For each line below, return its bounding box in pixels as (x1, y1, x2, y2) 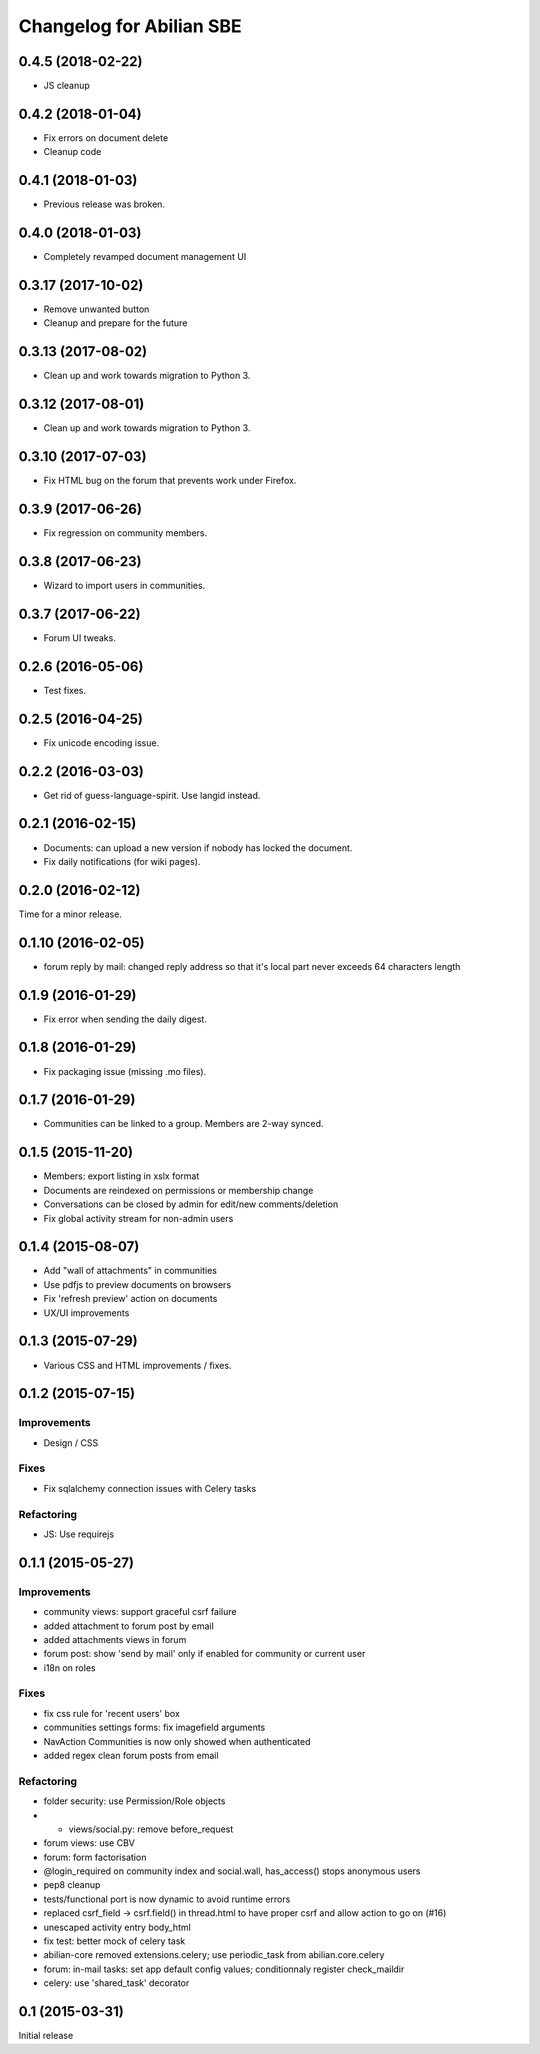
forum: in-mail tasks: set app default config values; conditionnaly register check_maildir (43, 1963, 405, 1975)
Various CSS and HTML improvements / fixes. (43, 1359, 232, 1371)
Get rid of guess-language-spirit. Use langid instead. (43, 789, 261, 801)
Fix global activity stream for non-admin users (43, 1212, 234, 1224)
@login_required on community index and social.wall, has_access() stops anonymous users (43, 1865, 421, 1877)
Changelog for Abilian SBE (18, 15, 242, 37)
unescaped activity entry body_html (43, 1921, 192, 1933)
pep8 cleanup (43, 1879, 101, 1891)
